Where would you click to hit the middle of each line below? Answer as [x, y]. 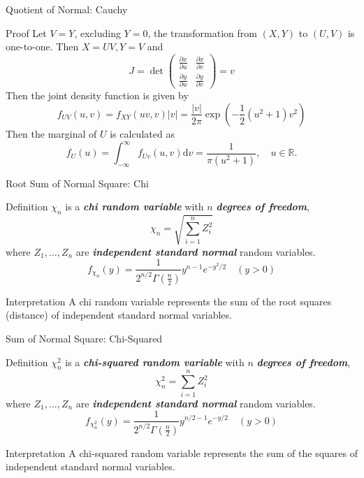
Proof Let [26, 32]
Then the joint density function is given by [97, 95]
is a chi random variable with [134, 207]
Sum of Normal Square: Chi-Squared [84, 338]
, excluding [97, 32]
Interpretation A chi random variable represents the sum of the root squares [169, 301]
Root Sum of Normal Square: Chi [77, 183]
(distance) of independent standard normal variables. [119, 315]
